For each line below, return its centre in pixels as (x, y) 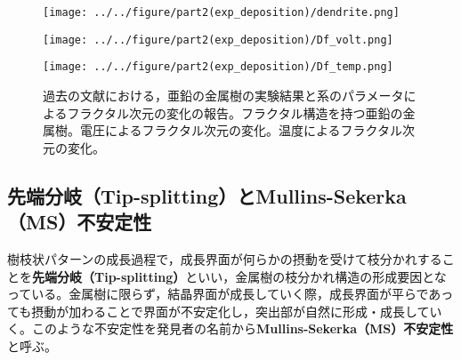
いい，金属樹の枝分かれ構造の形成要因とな (322, 276)
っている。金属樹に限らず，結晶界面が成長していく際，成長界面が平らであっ (230, 294)
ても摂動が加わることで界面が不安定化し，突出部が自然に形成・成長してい (225, 311)
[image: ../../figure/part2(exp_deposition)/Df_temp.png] (218, 67)
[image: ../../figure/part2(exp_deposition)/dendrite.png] (221, 12)
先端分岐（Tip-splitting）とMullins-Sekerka (207, 195)
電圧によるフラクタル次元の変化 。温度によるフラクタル (241, 130)
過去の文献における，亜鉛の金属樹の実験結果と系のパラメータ (223, 95)
